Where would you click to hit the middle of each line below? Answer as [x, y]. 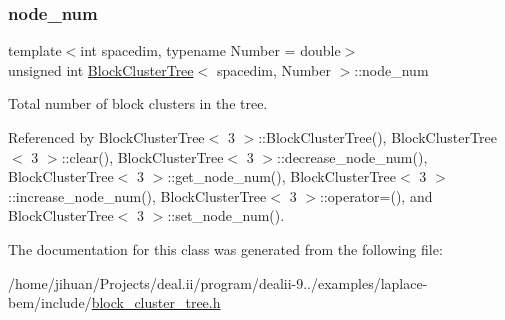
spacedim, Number [273, 69]
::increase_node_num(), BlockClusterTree [137, 195]
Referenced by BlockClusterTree [106, 137]
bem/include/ [50, 302]
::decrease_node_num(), [352, 156]
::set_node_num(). [226, 215]
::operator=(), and [376, 195]
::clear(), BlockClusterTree [142, 156]
